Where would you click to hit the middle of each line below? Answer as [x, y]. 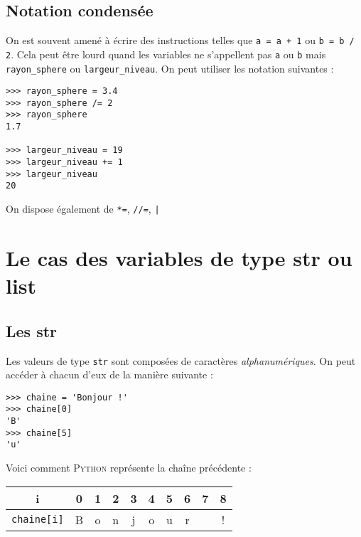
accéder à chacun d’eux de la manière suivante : [109, 374]
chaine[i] [38, 520]
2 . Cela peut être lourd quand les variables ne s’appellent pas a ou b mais [166, 54]
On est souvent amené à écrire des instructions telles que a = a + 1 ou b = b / [180, 40]
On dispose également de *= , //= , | [83, 209]
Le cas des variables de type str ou [179, 257]
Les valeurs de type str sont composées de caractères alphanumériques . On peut [181, 360]
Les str [32, 330]
